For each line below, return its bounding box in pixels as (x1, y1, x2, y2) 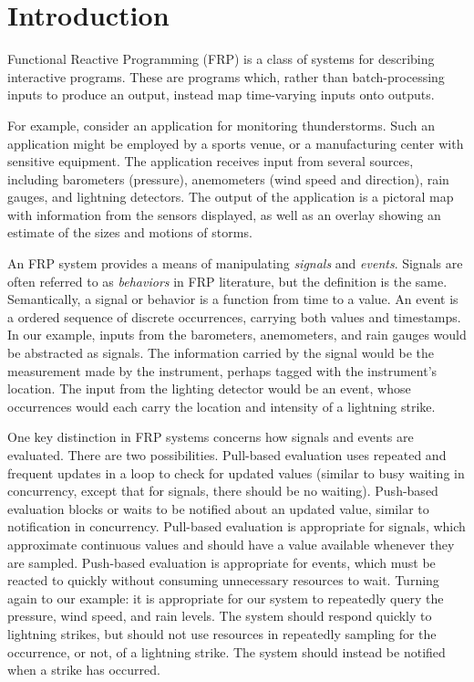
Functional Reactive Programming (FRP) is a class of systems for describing (7, 49, 435, 68)
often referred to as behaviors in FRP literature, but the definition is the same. (7, 271, 448, 290)
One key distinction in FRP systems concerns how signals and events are (7, 427, 414, 446)
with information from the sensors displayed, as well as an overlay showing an (7, 205, 441, 224)
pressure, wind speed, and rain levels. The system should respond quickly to (7, 606, 432, 625)
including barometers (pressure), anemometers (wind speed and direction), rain (7, 169, 449, 188)
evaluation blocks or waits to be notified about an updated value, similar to (7, 498, 429, 518)
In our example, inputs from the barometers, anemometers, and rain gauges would (7, 325, 467, 344)
